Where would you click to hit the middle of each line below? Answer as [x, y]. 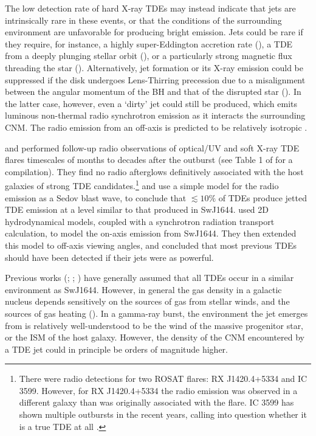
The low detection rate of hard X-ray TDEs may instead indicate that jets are [150, 8]
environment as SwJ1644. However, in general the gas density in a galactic [143, 289]
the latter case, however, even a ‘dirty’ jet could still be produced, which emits [151, 103]
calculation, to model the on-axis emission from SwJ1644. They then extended [151, 233]
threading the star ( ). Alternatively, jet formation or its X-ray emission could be [154, 67]
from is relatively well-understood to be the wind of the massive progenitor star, [154, 325]
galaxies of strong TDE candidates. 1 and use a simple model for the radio [142, 185]
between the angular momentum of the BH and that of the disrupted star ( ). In [153, 92]
